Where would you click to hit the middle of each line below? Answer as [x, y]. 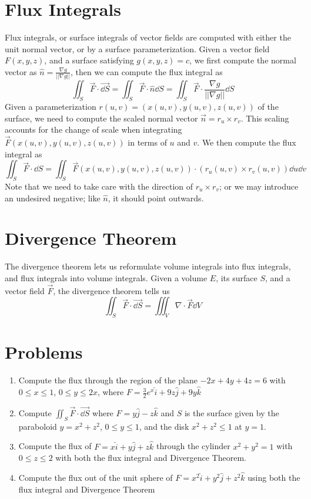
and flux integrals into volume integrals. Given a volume [106, 277]
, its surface [237, 277]
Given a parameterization [51, 107]
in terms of [147, 142]
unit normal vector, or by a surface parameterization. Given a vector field [137, 48]
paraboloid [38, 426]
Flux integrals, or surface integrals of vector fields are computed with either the [148, 37]
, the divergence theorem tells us [111, 290]
